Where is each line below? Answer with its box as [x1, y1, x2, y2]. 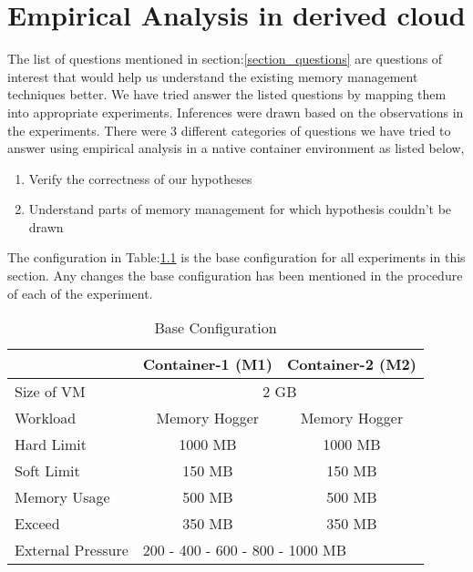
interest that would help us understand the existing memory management [7, 66, 418, 86]
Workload [15, 407, 77, 429]
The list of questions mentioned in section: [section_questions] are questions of [7, 49, 443, 68]
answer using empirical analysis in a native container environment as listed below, [7, 138, 465, 158]
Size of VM [15, 381, 86, 403]
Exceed [15, 513, 60, 535]
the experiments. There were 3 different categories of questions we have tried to [7, 120, 451, 139]
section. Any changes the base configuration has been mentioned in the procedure [7, 266, 463, 285]
